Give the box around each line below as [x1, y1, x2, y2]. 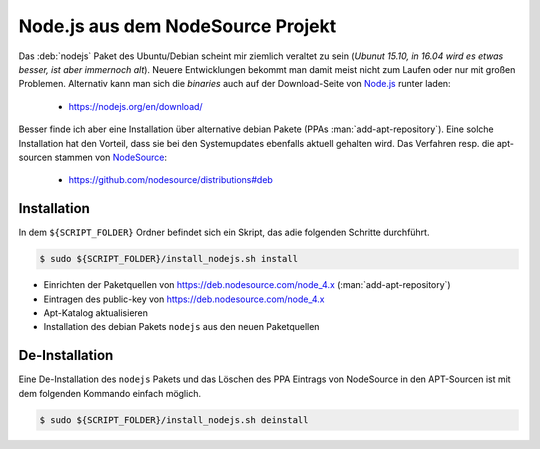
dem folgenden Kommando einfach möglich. [18, 387, 202, 399]
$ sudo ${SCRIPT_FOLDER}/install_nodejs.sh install [39, 253, 299, 265]
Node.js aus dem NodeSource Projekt [18, 15, 337, 37]
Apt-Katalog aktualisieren [43, 306, 149, 319]
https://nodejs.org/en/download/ [68, 100, 204, 112]
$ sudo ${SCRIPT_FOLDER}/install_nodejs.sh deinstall [39, 414, 309, 425]
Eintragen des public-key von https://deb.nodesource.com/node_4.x [43, 293, 325, 305]
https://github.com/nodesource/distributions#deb [68, 174, 274, 186]
